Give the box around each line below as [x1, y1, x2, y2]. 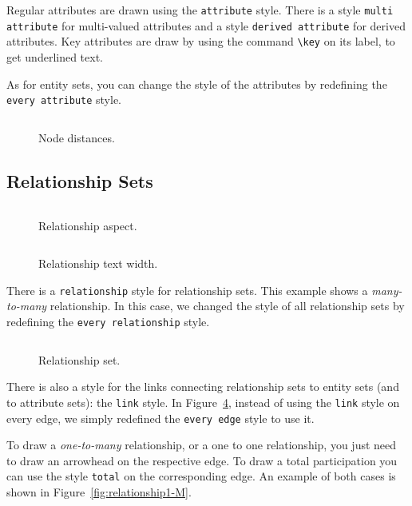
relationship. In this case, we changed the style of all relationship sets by [50, 297, 405, 314]
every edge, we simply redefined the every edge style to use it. [6, 409, 315, 426]
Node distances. [38, 129, 115, 145]
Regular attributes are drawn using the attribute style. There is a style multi [6, 2, 394, 18]
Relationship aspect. [38, 217, 137, 233]
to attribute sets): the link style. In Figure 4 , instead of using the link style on [6, 393, 400, 410]
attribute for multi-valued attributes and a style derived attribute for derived [6, 17, 406, 34]
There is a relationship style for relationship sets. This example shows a [6, 281, 368, 298]
